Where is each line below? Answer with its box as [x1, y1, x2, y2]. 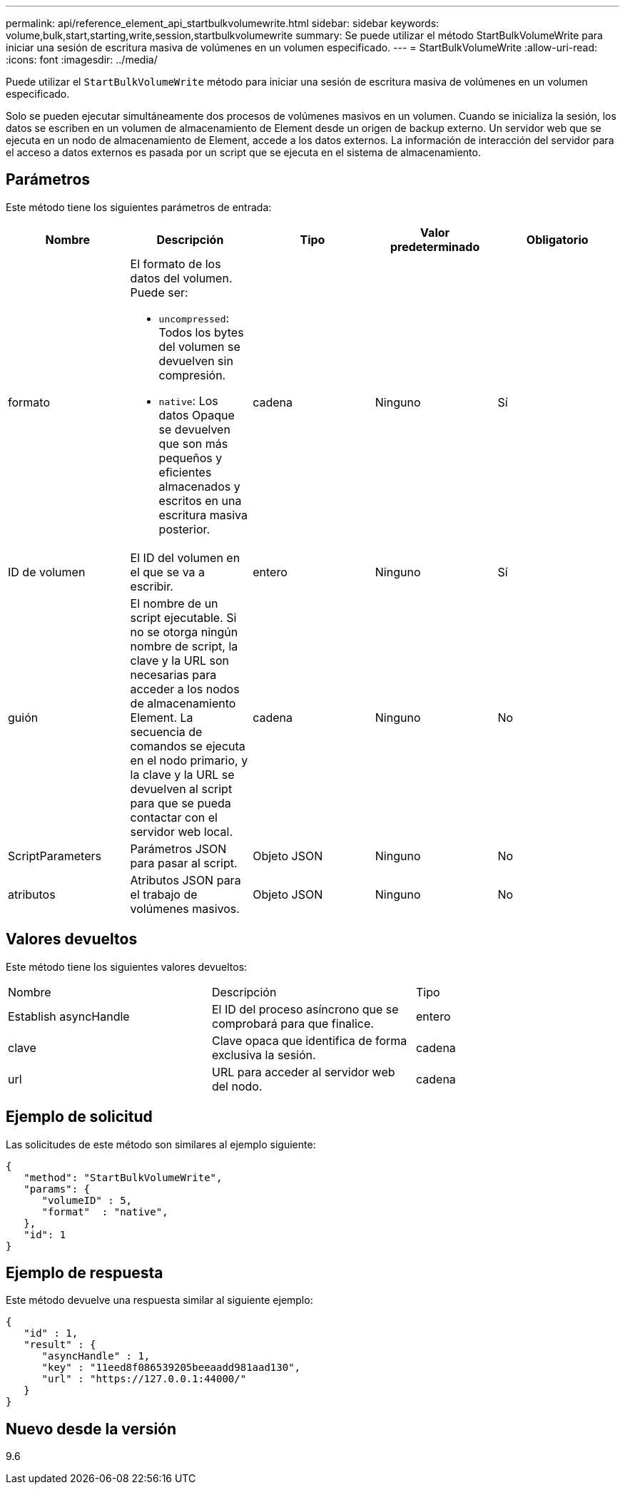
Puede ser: [130, 285, 188, 300]
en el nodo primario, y [130, 752, 248, 767]
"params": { [24, 1183, 91, 1195]
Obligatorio [526, 232, 589, 247]
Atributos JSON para [130, 872, 241, 887]
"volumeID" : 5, [41, 1194, 133, 1206]
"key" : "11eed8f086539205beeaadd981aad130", [41, 1362, 301, 1374]
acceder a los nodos [130, 681, 240, 696]
